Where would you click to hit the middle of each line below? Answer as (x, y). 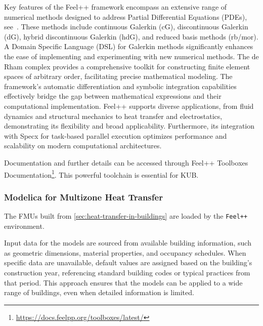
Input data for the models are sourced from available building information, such (128, 243)
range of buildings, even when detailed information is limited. (99, 292)
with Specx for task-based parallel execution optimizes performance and (116, 135)
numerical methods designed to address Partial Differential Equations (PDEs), (126, 16)
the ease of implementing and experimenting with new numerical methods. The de (131, 56)
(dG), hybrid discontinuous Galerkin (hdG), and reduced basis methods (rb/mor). (131, 36)
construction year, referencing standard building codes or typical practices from (127, 272)
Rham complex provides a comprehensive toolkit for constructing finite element (127, 66)
